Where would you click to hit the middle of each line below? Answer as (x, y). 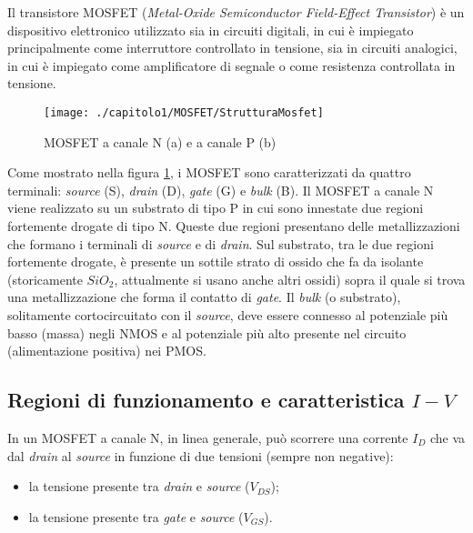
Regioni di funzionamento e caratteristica (206, 400)
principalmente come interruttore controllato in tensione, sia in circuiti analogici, (232, 48)
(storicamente (45, 279)
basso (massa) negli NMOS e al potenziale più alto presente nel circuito (207, 332)
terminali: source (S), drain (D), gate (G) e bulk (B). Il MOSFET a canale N (221, 190)
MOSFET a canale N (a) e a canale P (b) (160, 141)
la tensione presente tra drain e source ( (139, 486)
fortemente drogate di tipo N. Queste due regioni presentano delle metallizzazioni (234, 226)
